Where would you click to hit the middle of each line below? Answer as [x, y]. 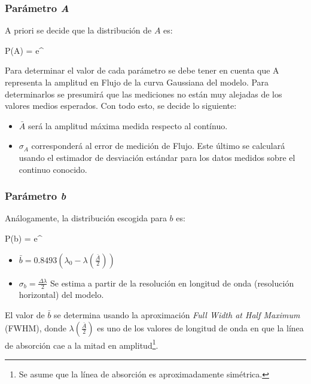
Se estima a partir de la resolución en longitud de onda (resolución [172, 283]
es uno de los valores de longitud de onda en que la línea [200, 327]
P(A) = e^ [25, 50]
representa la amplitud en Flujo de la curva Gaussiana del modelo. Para [137, 82]
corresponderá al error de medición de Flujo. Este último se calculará [158, 146]
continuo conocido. [53, 169]
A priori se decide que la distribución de [78, 30]
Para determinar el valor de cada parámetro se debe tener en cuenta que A [142, 70]
